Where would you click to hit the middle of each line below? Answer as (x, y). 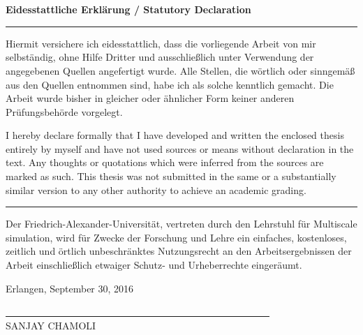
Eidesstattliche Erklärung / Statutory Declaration (128, 9)
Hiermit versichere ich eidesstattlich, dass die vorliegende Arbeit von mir (161, 43)
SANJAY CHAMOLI (51, 325)
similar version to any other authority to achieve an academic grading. (156, 189)
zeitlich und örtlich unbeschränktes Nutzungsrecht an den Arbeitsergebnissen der (179, 251)
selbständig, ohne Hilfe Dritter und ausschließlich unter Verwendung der (160, 57)
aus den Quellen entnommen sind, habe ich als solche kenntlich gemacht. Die (170, 84)
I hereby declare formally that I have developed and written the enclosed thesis (175, 135)
